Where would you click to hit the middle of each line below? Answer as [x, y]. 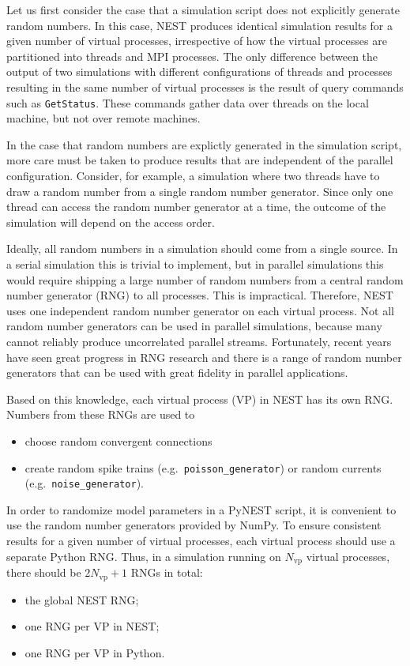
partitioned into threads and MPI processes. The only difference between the [192, 56]
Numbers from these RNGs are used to [101, 414]
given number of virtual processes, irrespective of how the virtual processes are [197, 41]
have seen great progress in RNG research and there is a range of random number [204, 357]
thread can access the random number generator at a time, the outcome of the [196, 207]
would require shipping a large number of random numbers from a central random [205, 279]
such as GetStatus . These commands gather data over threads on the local [188, 102]
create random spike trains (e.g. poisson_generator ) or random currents [203, 467]
